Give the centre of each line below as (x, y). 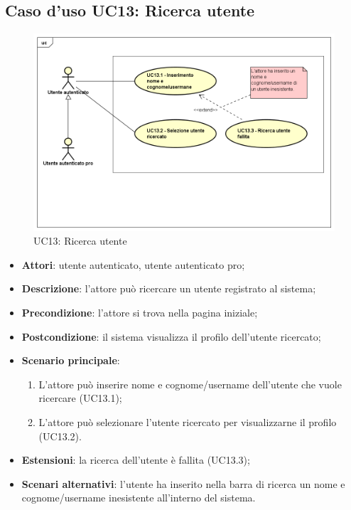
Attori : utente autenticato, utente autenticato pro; (133, 264)
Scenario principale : (71, 360)
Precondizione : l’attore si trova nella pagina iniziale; (140, 312)
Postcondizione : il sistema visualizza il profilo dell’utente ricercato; (171, 336)
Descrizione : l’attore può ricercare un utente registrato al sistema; (169, 288)
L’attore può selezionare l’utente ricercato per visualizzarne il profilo (188, 421)
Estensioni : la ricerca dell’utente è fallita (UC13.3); (136, 460)
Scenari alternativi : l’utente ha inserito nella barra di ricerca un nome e (183, 483)
